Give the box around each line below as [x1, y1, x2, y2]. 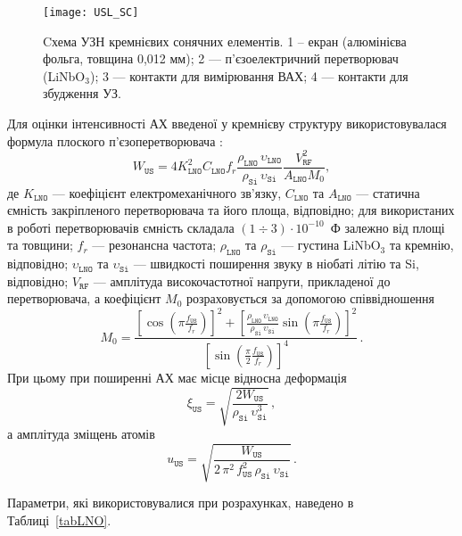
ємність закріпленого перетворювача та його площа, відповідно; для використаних [7, 201, 455, 219]
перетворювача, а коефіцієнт [7, 289, 161, 308]
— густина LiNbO [281, 235, 381, 254]
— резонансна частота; [92, 235, 217, 254]
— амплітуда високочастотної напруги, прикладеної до [93, 271, 391, 290]
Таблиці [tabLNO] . [7, 510, 111, 529]
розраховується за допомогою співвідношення [186, 289, 435, 308]
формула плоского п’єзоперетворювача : [7, 131, 223, 150]
